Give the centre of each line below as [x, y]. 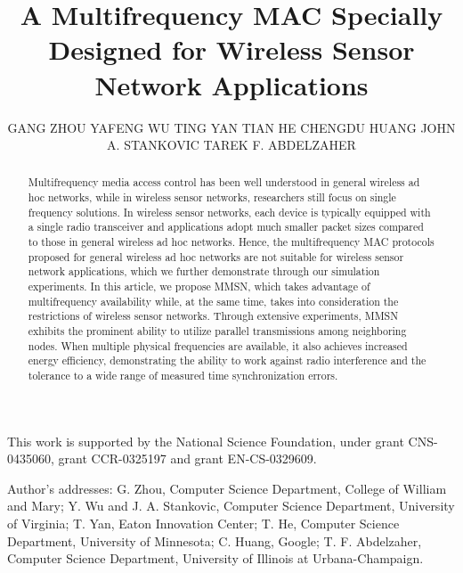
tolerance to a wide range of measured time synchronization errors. [183, 376]
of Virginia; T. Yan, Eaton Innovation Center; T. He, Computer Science [203, 524]
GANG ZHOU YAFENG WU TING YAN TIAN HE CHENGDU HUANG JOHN [231, 127]
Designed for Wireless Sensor [231, 49]
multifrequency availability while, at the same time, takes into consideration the [213, 301]
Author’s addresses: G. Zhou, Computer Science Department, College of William [227, 488]
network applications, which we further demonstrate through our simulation [204, 271]
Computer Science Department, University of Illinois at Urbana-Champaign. [215, 558]
